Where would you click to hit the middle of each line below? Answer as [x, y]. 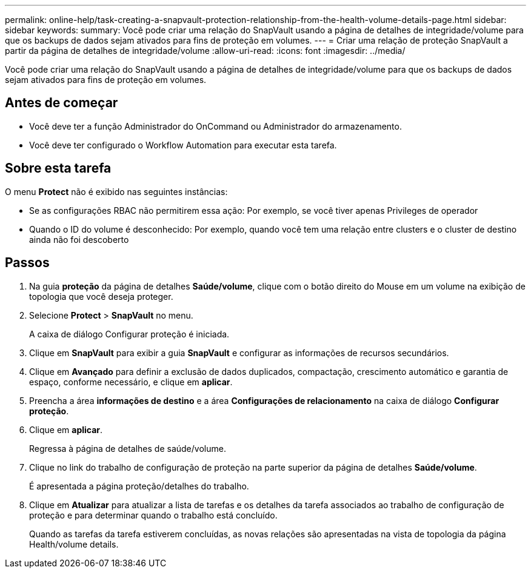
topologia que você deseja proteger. [101, 296]
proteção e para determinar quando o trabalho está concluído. [153, 515]
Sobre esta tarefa [58, 168]
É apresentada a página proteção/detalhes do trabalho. [139, 486]
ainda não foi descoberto [79, 239]
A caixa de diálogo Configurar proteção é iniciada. [129, 334]
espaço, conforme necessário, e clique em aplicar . [131, 382]
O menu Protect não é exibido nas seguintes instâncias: [116, 191]
